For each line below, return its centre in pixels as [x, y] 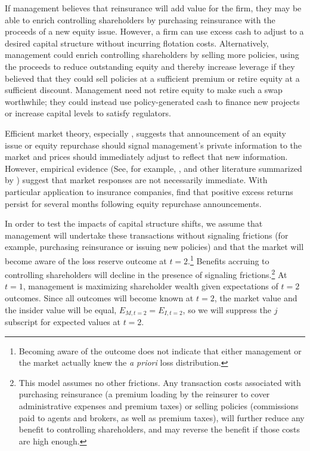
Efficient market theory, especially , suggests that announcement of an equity [145, 133]
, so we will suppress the [227, 309]
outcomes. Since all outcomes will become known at [99, 297]
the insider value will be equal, [61, 309]
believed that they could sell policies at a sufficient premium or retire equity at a [152, 78]
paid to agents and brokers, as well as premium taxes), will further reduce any [162, 417]
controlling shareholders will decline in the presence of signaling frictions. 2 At [146, 274]
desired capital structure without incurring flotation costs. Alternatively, [137, 43]
